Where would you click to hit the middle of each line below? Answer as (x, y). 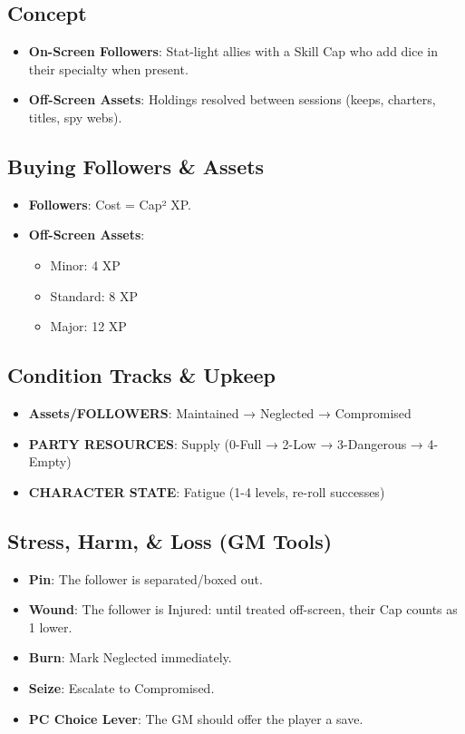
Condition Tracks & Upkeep (141, 375)
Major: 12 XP (88, 326)
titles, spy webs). (75, 117)
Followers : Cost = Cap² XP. (110, 204)
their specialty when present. (108, 69)
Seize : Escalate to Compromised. (121, 687)
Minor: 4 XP (85, 264)
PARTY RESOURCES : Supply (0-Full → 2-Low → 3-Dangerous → (226, 443)
